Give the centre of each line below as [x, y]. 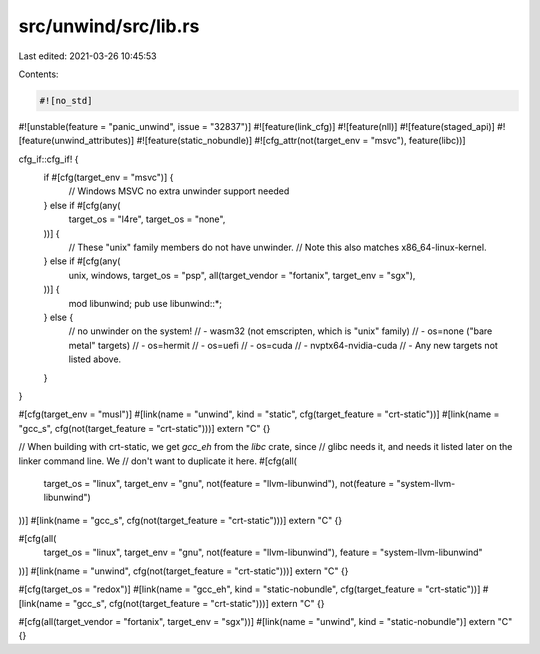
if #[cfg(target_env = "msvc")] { [108, 177]
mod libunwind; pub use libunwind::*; [145, 303]
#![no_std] [66, 100]
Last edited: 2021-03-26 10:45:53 [87, 56]
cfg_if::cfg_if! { [48, 159]
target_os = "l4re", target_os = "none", [147, 219]
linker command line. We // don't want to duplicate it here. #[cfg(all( [157, 461]
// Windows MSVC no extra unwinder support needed [179, 191]
